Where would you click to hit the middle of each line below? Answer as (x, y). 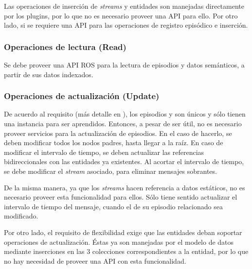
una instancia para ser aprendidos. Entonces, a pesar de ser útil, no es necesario (123, 123)
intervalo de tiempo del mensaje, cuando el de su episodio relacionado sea (113, 206)
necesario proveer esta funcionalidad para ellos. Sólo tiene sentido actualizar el (121, 197)
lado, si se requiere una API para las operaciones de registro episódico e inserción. (126, 25)
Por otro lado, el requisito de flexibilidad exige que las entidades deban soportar (123, 232)
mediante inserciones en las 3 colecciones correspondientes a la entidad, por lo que (126, 251)
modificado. (21, 216)
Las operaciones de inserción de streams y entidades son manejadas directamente (124, 6)
